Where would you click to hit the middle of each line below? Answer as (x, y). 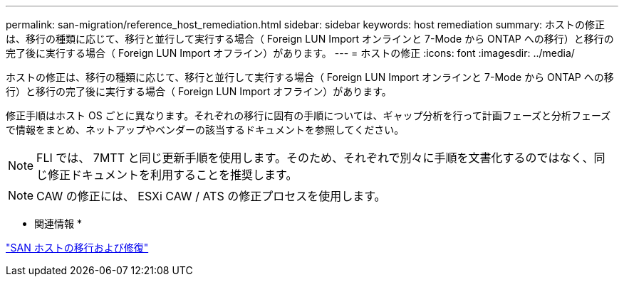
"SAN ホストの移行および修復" (77, 248)
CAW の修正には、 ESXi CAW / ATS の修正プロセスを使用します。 (211, 196)
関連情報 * (58, 223)
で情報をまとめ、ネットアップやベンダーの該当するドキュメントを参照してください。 (205, 130)
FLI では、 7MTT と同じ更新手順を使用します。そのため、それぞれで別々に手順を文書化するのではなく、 (315, 158)
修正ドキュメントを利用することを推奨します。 (173, 175)
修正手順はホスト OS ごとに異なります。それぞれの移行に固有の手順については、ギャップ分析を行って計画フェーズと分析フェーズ (308, 115)
